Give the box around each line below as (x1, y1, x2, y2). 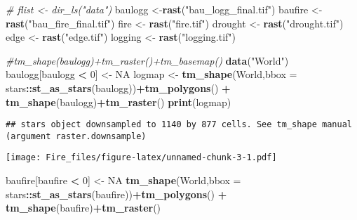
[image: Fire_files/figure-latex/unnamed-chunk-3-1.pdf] (6, 153, 277, 163)
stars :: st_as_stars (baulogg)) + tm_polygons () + (6, 80, 231, 95)
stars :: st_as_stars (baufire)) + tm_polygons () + (6, 186, 227, 201)
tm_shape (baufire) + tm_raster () (6, 200, 161, 215)
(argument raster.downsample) (6, 131, 147, 141)
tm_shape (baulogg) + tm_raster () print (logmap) (6, 94, 231, 109)
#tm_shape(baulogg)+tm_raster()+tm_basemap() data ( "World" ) (6, 53, 289, 67)
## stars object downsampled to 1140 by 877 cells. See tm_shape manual (6, 119, 352, 130)
